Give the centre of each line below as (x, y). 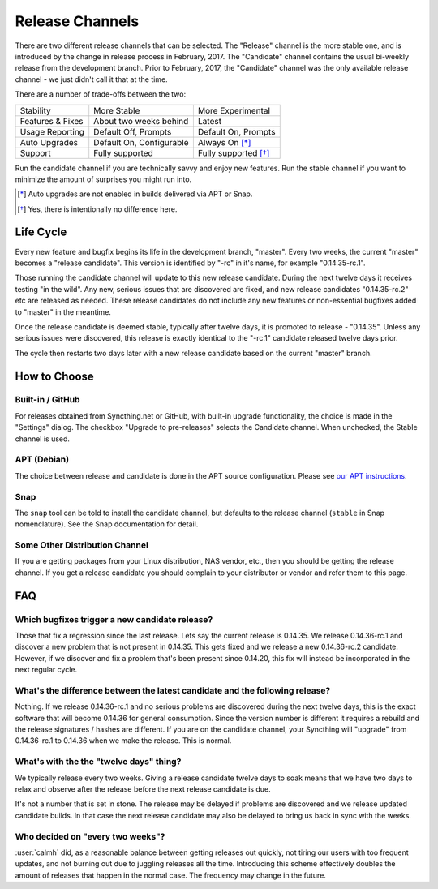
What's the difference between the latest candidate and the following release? (173, 690)
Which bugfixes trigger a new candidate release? (114, 619)
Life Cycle (41, 232)
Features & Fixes (52, 121)
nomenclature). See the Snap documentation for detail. (107, 524)
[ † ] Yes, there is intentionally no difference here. (97, 209)
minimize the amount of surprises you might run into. (103, 179)
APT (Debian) (42, 460)
